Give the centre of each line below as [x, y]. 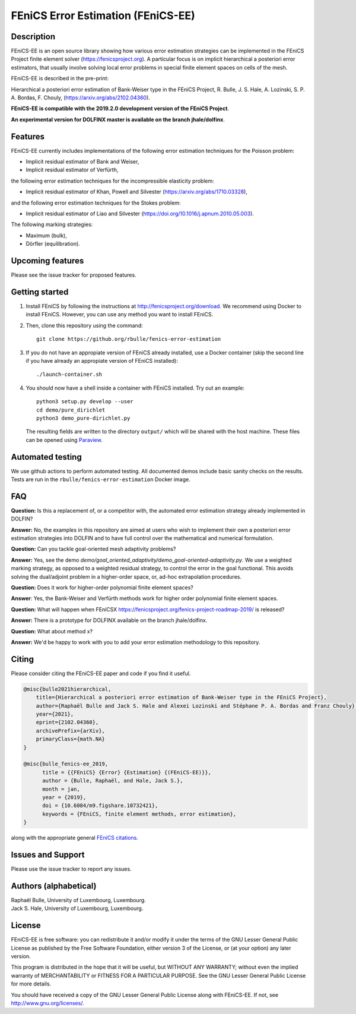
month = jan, [61, 789]
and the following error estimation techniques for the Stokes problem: [96, 203]
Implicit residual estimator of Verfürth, [72, 170]
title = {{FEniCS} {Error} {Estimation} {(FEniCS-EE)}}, [127, 772]
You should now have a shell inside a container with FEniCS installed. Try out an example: [135, 388]
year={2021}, [55, 714]
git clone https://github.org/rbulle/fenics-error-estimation [129, 339]
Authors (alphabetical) [54, 886]
